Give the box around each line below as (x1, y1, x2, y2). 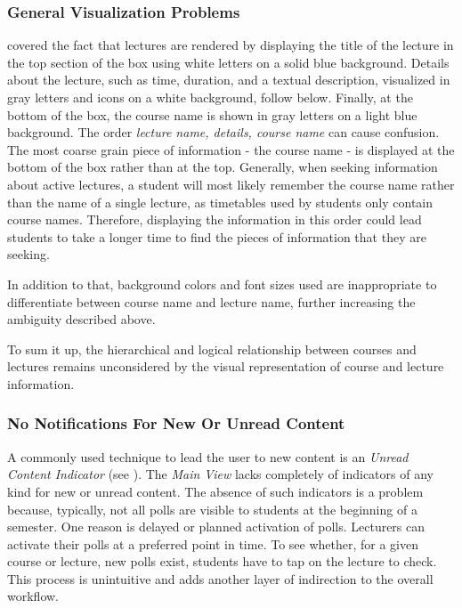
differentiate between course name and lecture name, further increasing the (7, 292, 416, 311)
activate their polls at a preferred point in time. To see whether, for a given (7, 534, 418, 553)
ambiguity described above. (7, 310, 156, 328)
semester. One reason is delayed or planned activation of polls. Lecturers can (7, 517, 426, 536)
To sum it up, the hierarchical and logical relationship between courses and (7, 339, 417, 358)
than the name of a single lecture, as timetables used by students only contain (7, 192, 434, 211)
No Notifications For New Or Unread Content (7, 412, 345, 434)
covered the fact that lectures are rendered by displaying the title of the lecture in (7, 36, 454, 54)
